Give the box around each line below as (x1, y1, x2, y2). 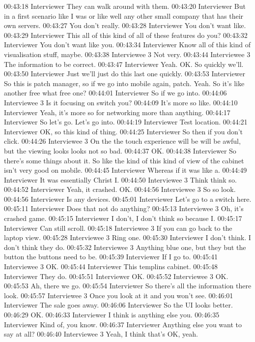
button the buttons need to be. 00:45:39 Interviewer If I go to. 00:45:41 (4, 251, 218, 262)
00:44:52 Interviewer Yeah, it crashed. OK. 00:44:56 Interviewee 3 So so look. (4, 184, 236, 194)
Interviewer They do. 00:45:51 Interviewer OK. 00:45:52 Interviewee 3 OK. (4, 271, 228, 281)
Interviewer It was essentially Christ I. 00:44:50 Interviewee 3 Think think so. (4, 174, 237, 185)
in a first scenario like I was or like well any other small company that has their (4, 10, 244, 21)
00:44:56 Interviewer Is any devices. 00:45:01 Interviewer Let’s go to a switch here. (4, 193, 252, 204)
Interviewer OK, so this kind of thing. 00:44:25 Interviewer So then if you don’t (4, 126, 243, 136)
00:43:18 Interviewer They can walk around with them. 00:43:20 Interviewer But (4, 1, 246, 11)
